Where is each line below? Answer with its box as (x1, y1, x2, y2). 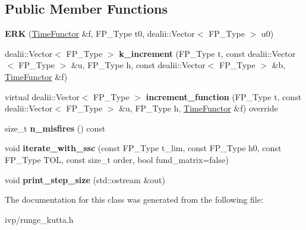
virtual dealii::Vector (5, 90, 80, 103)
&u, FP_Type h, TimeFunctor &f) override (119, 102, 278, 114)
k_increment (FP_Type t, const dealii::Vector (119, 47, 296, 59)
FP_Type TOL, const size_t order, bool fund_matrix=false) (5, 153, 229, 165)
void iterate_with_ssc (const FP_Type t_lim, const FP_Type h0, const (5, 142, 282, 154)
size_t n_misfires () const (5, 122, 106, 134)
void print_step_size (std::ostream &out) (5, 173, 165, 186)
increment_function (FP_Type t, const (146, 90, 302, 103)
